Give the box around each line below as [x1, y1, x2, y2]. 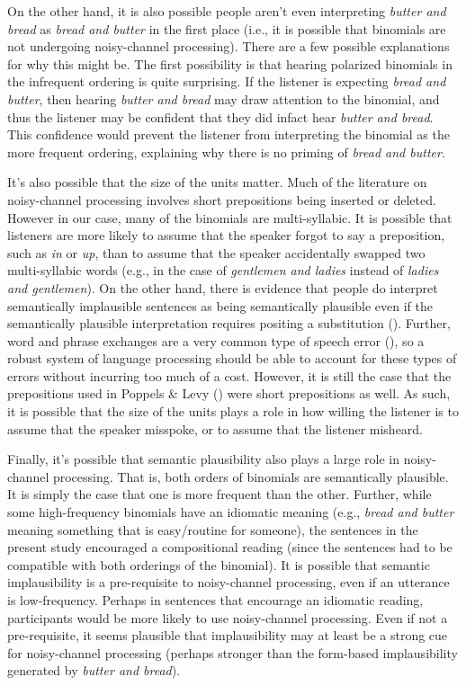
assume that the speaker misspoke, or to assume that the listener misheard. [7, 419, 424, 438]
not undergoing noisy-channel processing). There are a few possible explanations [7, 37, 450, 56]
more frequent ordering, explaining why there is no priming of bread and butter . [7, 142, 445, 161]
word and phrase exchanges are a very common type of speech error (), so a [7, 331, 425, 350]
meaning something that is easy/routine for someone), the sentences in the [7, 520, 418, 539]
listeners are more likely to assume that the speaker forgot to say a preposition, [7, 226, 445, 245]
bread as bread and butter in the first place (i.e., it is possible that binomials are [7, 19, 446, 38]
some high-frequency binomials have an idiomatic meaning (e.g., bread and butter [7, 503, 454, 521]
